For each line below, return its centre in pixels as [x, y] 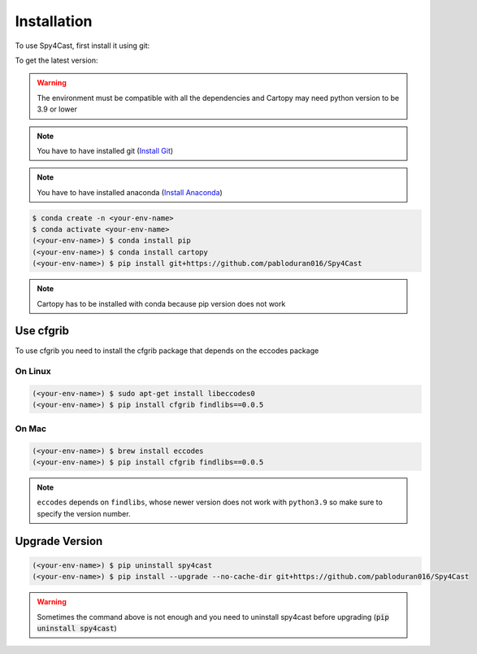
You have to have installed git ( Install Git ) [105, 150]
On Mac [31, 429]
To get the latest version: [56, 60]
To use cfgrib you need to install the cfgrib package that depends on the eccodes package [167, 351]
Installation [54, 21]
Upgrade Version [59, 541]
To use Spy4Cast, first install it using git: [82, 46]
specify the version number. [84, 513]
